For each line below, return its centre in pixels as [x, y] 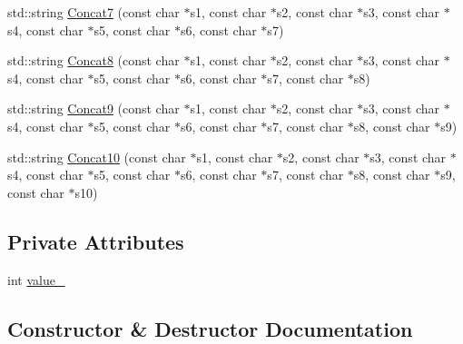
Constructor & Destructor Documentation [210, 328]
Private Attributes [96, 241]
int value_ [36, 279]
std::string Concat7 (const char [94, 12]
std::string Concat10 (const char [97, 157]
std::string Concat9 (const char [94, 108]
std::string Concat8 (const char [94, 60]
